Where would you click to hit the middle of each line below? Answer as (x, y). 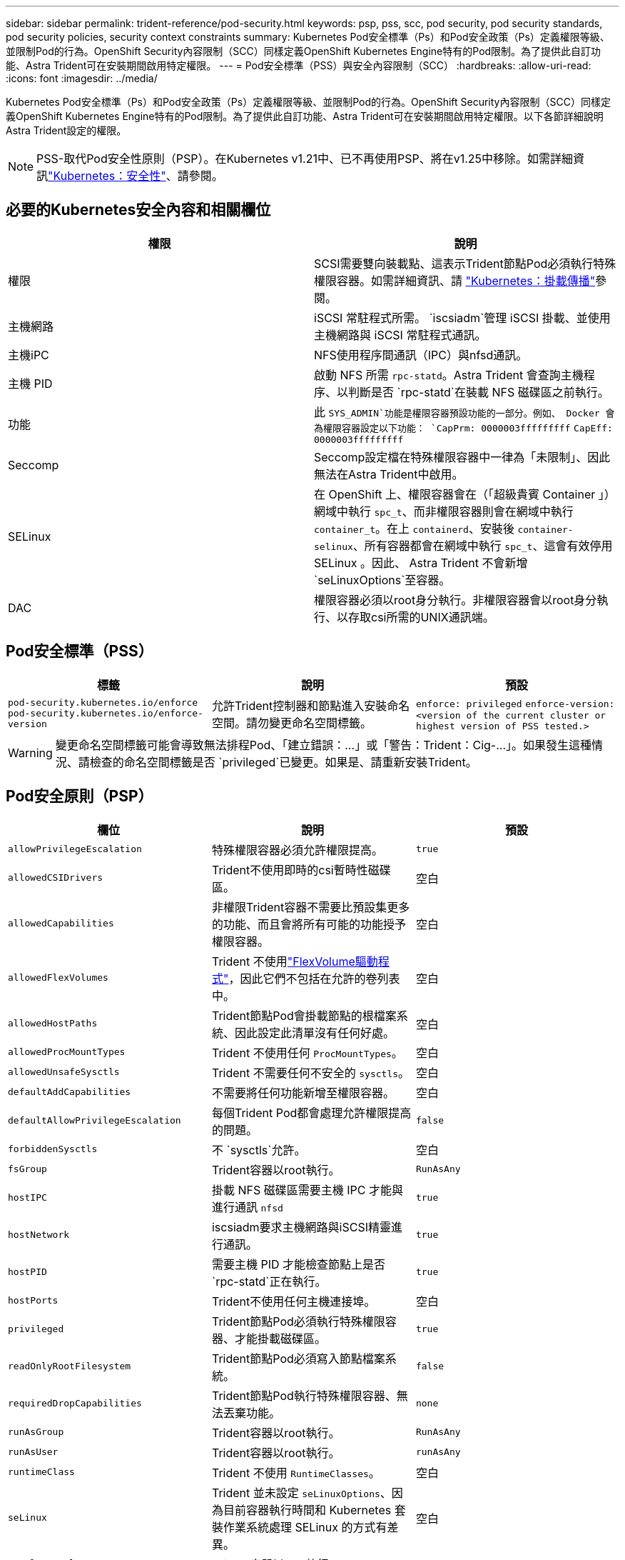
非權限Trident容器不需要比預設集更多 (311, 907)
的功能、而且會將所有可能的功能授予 (309, 924)
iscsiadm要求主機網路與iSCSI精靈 (301, 1227)
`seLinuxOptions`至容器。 (382, 580)
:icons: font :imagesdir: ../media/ (82, 78)
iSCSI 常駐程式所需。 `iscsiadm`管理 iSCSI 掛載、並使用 (462, 317)
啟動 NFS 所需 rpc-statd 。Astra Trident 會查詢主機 (449, 375)
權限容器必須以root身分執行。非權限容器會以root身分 (456, 600)
